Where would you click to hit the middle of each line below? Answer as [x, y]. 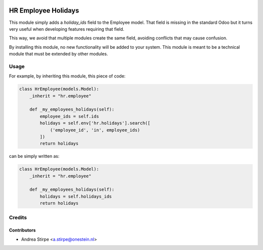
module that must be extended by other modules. [58, 54]
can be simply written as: [34, 156]
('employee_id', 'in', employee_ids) [95, 130]
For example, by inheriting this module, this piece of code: [67, 76]
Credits [18, 217]
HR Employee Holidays [44, 10]
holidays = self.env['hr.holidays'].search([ [95, 123]
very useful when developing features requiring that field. [66, 29]
